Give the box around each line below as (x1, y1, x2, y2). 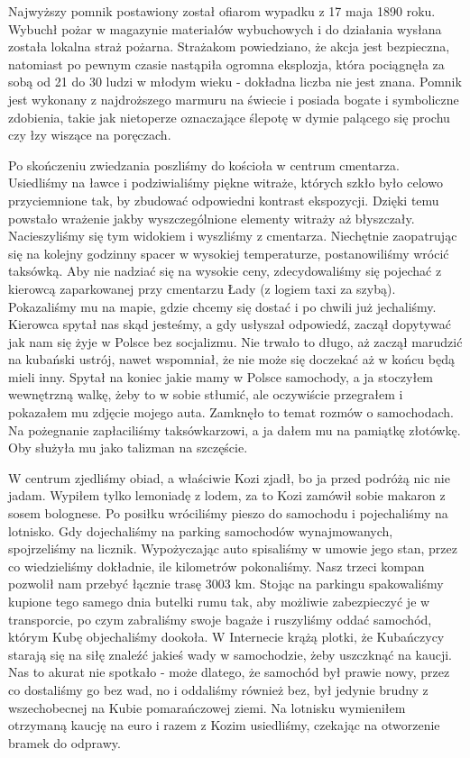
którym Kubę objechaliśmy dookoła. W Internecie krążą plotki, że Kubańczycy (8, 627, 445, 646)
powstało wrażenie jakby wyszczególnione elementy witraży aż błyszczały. (8, 208, 415, 227)
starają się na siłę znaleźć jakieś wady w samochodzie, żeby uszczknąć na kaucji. (8, 644, 453, 663)
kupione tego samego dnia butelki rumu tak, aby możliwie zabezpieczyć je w (8, 592, 430, 610)
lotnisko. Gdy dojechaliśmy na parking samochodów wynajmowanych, (8, 521, 393, 540)
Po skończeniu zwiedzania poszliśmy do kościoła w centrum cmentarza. (8, 155, 400, 174)
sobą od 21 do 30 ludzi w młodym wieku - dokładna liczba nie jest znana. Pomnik (8, 72, 462, 91)
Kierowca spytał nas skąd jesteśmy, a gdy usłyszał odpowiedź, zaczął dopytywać (8, 315, 452, 333)
